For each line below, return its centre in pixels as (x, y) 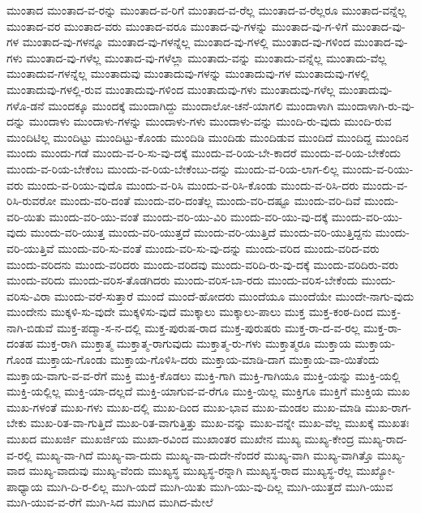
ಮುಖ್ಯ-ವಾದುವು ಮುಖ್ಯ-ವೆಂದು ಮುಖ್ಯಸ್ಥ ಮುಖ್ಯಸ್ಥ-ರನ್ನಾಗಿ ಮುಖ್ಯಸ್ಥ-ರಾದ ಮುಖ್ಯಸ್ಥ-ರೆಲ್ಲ (191, 470)
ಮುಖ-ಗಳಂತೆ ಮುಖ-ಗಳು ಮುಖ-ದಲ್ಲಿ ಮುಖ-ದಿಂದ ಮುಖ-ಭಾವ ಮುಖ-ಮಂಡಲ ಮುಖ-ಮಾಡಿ (184, 406)
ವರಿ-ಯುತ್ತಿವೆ (30, 248)
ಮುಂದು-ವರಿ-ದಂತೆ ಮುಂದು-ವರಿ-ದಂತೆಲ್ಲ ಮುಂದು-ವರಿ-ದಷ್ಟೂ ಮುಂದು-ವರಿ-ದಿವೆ (210, 201)
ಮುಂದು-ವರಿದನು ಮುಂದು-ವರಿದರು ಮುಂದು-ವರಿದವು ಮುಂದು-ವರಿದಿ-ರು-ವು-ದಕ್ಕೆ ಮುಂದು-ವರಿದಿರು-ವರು (203, 264)
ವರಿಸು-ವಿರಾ (29, 295)
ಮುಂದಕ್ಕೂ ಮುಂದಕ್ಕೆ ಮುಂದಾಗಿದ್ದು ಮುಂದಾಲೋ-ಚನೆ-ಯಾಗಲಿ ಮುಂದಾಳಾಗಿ (191, 105)
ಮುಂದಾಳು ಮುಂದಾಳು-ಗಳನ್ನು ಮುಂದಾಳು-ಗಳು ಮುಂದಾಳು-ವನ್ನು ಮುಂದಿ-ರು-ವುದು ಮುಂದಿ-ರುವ (210, 121)
